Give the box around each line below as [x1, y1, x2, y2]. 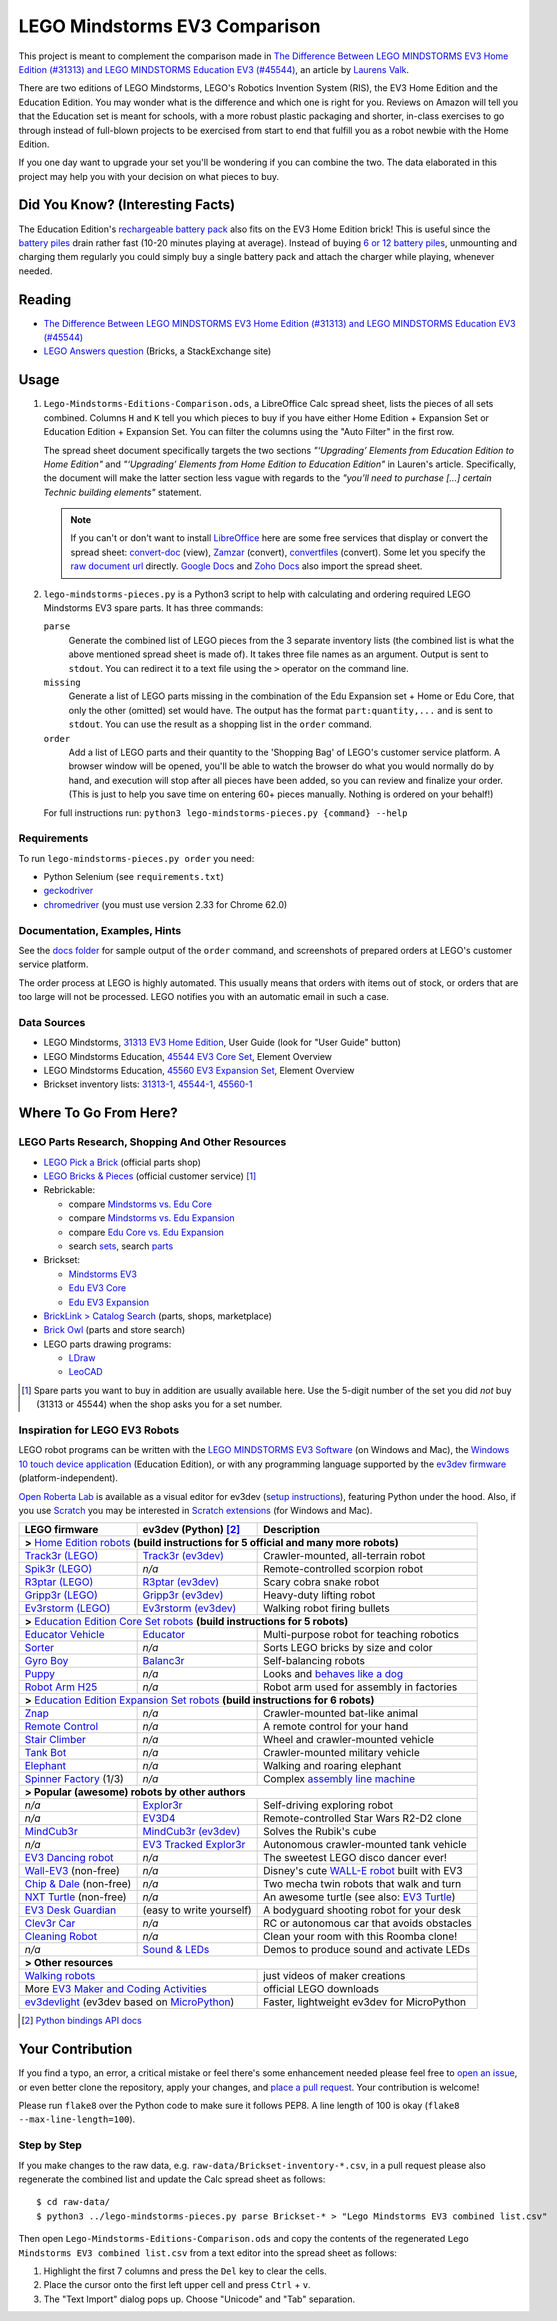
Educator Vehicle [24, 1628, 105, 1642]
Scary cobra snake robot [263, 1575, 380, 1589]
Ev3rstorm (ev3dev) [142, 1601, 237, 1615]
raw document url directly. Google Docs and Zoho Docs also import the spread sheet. [70, 560, 423, 572]
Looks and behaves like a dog [263, 1667, 404, 1681]
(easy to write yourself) [142, 1903, 252, 1917]
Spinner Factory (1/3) [24, 1772, 124, 1786]
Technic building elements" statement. [43, 486, 202, 498]
